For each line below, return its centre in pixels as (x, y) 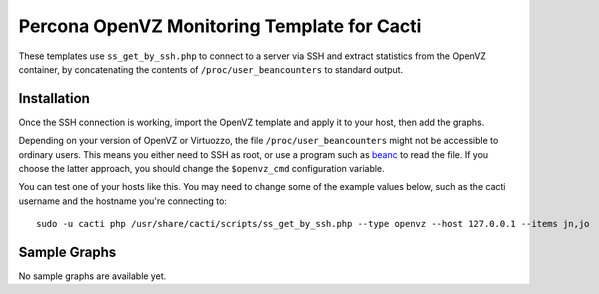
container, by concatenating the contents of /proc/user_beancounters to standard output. (211, 69)
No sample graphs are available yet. (92, 276)
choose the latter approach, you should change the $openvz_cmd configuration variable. (201, 169)
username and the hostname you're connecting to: (122, 201)
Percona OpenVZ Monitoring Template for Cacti (220, 26)
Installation (54, 98)
